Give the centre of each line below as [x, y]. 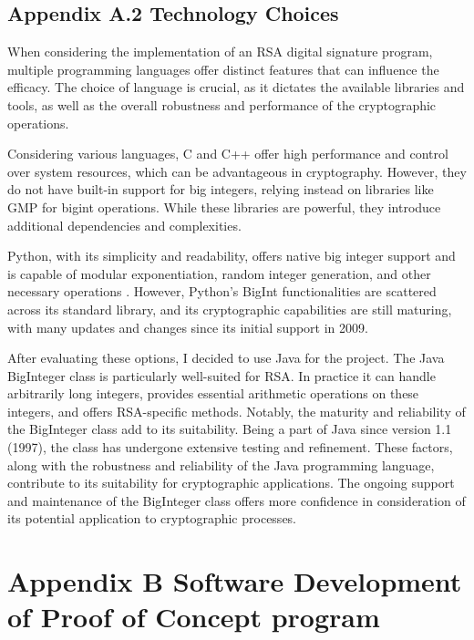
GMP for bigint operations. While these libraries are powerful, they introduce [224, 206]
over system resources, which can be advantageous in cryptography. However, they [237, 171]
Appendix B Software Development [235, 581]
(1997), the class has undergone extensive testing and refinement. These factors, [230, 447]
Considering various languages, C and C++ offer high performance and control [228, 154]
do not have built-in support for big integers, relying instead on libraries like [221, 189]
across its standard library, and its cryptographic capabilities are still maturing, [230, 309]
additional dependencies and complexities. [124, 225]
